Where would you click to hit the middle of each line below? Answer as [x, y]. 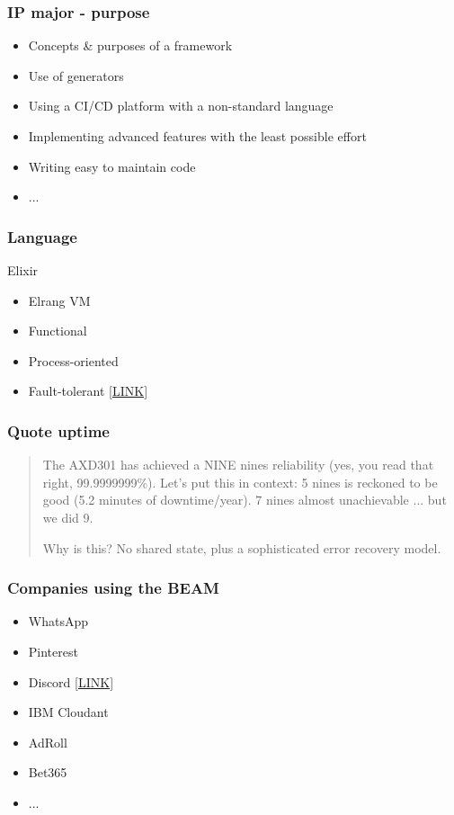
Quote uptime [58, 430]
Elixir [23, 270]
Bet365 [48, 772]
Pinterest [53, 651]
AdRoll [48, 742]
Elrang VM [59, 300]
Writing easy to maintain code [112, 166]
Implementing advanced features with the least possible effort [197, 136]
